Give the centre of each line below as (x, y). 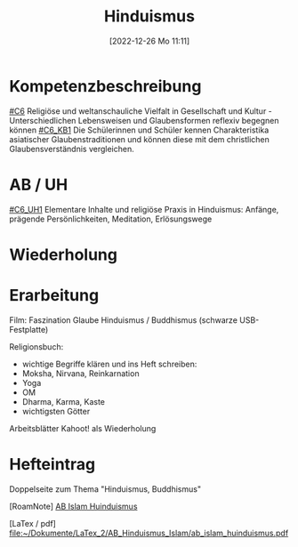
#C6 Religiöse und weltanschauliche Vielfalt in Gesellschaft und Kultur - (141, 111)
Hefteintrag (52, 464)
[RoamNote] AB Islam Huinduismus (73, 506)
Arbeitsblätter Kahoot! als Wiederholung (83, 428)
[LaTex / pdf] (32, 523)
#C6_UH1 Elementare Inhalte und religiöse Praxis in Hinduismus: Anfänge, (144, 209)
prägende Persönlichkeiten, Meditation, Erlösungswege (111, 219)
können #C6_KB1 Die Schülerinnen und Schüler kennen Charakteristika (139, 130)
